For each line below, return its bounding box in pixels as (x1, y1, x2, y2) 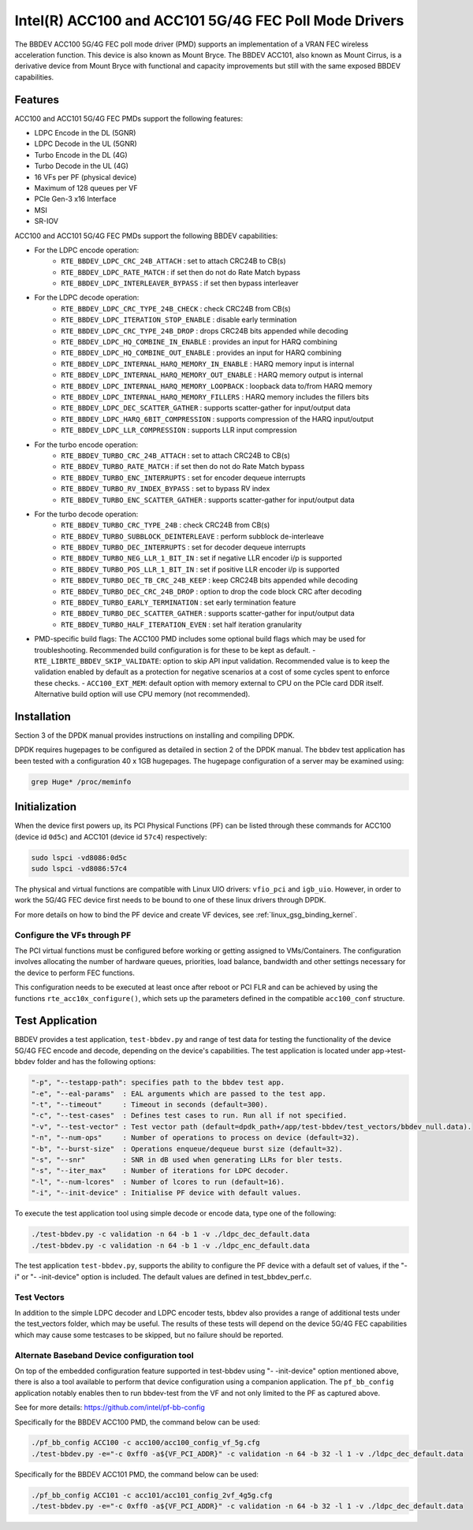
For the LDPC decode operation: (34, 292, 140, 303)
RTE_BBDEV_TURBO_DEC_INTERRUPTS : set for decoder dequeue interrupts (61, 542, 307, 552)
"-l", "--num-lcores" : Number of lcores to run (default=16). (31, 1177, 285, 1186)
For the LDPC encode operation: (34, 245, 140, 255)
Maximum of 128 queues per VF (34, 183, 138, 192)
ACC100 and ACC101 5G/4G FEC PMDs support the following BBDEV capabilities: (14, 231, 278, 240)
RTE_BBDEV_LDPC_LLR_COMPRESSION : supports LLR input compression (61, 426, 297, 435)
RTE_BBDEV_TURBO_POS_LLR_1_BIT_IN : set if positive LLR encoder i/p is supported (61, 564, 340, 574)
